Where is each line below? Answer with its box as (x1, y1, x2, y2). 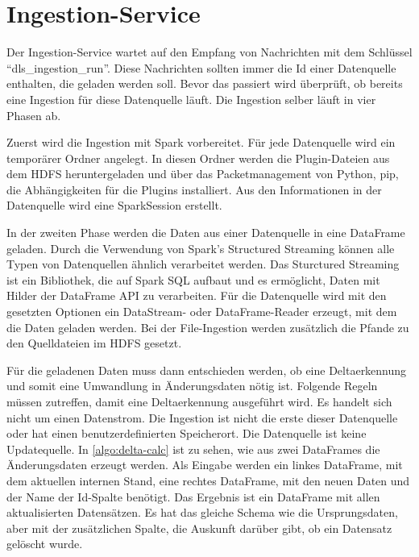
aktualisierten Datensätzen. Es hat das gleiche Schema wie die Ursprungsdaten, (6, 504, 398, 521)
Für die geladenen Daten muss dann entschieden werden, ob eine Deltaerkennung (6, 361, 407, 378)
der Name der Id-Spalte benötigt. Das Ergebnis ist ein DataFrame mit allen (6, 488, 380, 505)
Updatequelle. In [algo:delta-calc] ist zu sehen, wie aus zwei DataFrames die (6, 440, 380, 457)
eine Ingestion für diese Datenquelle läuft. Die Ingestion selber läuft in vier (6, 90, 376, 107)
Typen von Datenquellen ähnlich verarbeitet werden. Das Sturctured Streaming (6, 256, 400, 272)
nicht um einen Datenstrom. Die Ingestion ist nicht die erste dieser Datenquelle (6, 409, 398, 426)
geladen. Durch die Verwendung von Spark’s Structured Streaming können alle (6, 239, 395, 256)
